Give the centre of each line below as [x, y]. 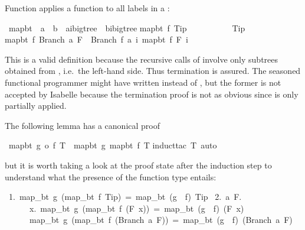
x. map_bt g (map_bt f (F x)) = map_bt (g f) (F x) [137, 208]
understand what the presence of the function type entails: [111, 176]
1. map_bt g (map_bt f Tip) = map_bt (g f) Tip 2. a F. [125, 197]
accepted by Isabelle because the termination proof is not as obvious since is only [152, 94]
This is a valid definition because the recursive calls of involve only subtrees [142, 59]
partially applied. [36, 106]
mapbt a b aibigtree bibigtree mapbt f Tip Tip [127, 27]
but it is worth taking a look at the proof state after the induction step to [138, 165]
